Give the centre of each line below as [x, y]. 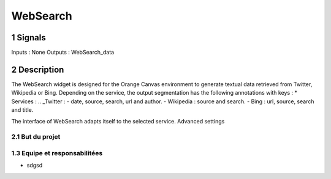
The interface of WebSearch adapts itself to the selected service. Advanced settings [118, 121]
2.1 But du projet [36, 137]
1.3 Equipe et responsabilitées [57, 153]
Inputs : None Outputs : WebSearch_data [63, 53]
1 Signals [29, 38]
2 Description [38, 69]
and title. [22, 110]
